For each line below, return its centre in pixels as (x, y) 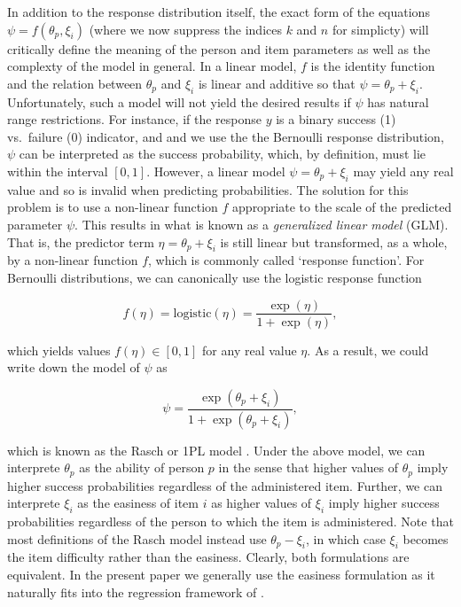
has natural (398, 101)
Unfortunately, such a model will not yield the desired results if (179, 101)
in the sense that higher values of (309, 467)
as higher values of (262, 503)
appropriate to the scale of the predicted (342, 207)
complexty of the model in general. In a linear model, (152, 66)
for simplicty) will (380, 29)
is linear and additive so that (277, 83)
